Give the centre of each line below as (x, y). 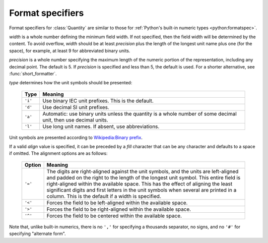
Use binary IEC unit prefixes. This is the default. (98, 101)
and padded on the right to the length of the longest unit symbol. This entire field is (143, 178)
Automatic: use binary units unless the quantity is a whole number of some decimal (139, 114)
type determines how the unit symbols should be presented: (71, 83)
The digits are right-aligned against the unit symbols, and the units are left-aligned (142, 171)
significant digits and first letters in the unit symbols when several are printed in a (141, 190)
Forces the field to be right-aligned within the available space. (119, 209)
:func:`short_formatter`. (33, 73)
